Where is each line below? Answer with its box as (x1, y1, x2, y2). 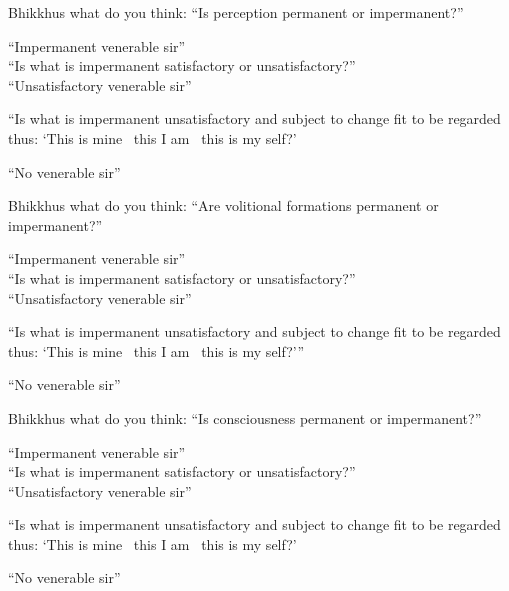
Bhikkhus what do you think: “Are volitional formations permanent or (8, 195, 439, 216)
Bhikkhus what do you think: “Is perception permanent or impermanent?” (8, 2, 464, 22)
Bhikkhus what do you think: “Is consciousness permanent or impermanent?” (8, 407, 482, 428)
